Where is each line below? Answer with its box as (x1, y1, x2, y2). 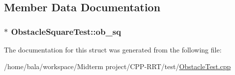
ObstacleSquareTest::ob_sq (11, 25, 121, 37)
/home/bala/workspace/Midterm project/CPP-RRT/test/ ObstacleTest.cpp (4, 61, 231, 71)
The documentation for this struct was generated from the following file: (4, 45, 222, 54)
